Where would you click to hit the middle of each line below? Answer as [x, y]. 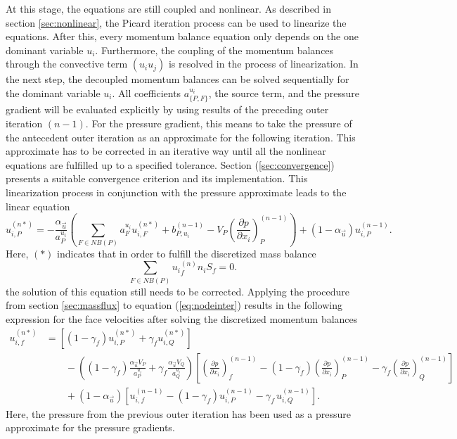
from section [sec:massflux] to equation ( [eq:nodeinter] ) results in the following [174, 305]
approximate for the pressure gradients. [90, 427]
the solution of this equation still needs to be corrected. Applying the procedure [178, 291]
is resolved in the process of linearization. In [263, 64]
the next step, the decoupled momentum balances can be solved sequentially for [178, 79]
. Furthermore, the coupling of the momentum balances [214, 50]
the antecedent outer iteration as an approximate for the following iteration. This [181, 137]
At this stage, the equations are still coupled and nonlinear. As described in [168, 8]
